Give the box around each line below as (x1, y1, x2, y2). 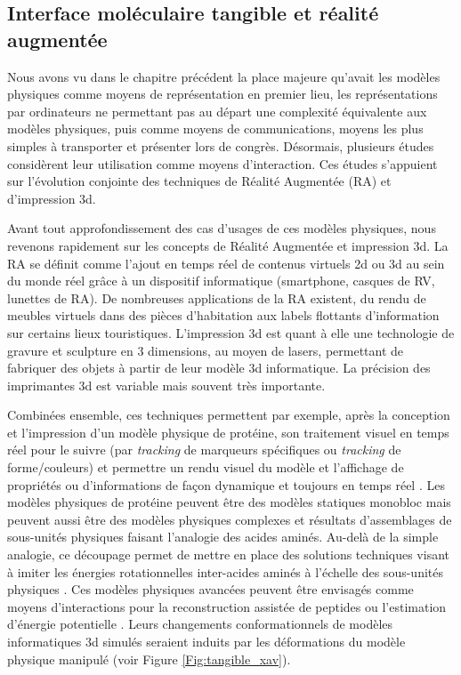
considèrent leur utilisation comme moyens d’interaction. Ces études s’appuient (7, 154, 438, 173)
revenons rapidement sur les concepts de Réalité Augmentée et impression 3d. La (7, 236, 449, 254)
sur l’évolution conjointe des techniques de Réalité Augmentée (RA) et (7, 172, 392, 190)
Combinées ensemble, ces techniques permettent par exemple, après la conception (7, 406, 450, 424)
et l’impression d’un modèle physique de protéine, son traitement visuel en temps (7, 422, 449, 441)
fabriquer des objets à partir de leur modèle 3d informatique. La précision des (7, 358, 431, 377)
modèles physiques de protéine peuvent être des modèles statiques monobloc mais (7, 493, 451, 511)
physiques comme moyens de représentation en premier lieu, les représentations (7, 84, 438, 103)
